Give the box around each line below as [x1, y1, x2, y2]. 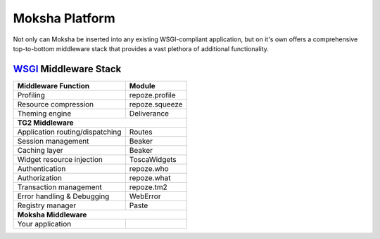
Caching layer [17, 145, 63, 155]
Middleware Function [17, 81, 90, 90]
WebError [129, 191, 161, 201]
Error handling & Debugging [17, 191, 110, 201]
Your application [17, 219, 72, 228]
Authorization [17, 172, 63, 182]
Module [129, 81, 156, 90]
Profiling [17, 90, 46, 100]
